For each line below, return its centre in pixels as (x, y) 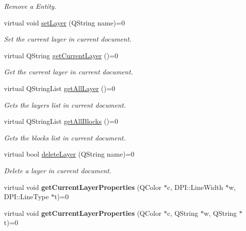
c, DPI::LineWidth (195, 187)
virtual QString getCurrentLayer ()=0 (61, 55)
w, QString (220, 213)
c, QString (183, 213)
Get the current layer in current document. (68, 72)
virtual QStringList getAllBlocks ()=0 (61, 121)
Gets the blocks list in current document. (65, 137)
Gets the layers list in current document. (65, 104)
